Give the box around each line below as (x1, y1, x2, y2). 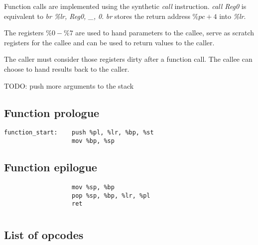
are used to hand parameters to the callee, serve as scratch (75, 27, 255, 38)
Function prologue (4, 105, 100, 120)
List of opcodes (4, 227, 84, 243)
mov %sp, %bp (72, 183, 115, 191)
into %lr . (219, 10, 246, 21)
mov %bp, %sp (72, 137, 115, 145)
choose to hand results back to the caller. (4, 63, 129, 74)
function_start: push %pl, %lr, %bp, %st (4, 129, 154, 136)
